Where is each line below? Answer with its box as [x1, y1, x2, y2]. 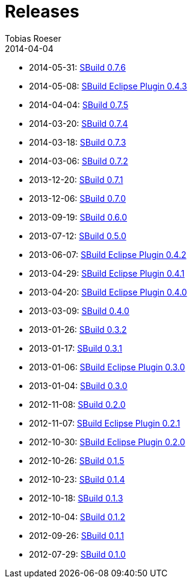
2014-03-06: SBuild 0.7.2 [29, 155, 128, 166]
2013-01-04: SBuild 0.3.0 [29, 380, 128, 391]
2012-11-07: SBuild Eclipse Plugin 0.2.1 [29, 417, 181, 428]
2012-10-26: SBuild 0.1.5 [29, 455, 125, 466]
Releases [5, 1, 79, 22]
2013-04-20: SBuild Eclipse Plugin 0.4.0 [29, 286, 187, 297]
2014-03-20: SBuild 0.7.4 [29, 118, 128, 129]
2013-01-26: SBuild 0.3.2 [29, 324, 127, 335]
